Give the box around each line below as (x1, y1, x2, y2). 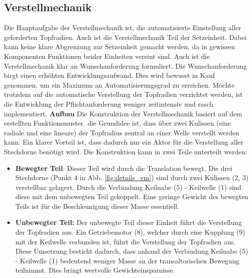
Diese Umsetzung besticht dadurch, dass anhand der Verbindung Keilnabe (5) (15, 246, 248, 256)
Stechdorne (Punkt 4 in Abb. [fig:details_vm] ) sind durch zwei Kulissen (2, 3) (15, 172, 249, 183)
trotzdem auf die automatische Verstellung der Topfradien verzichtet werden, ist (4, 89, 243, 99)
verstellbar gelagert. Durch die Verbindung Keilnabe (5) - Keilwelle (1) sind (15, 182, 242, 192)
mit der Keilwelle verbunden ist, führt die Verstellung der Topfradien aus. (15, 236, 236, 246)
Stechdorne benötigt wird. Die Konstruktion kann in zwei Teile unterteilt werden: (4, 146, 248, 156)
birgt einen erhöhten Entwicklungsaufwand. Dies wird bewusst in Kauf (4, 70, 215, 80)
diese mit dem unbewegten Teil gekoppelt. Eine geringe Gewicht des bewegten (15, 191, 249, 202)
